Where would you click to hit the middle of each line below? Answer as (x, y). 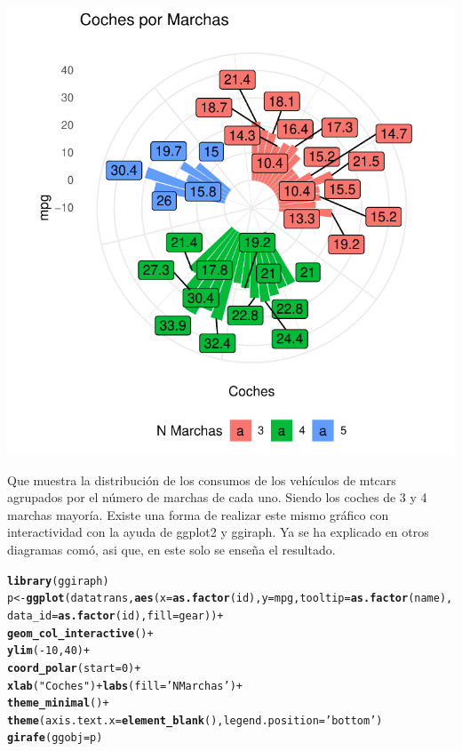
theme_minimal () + (58, 703)
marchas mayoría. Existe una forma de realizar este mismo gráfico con (198, 514)
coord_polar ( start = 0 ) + (74, 668)
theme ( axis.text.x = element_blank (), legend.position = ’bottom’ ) (195, 720)
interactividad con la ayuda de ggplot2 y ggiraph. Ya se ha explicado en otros (218, 532)
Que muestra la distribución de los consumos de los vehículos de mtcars (202, 479)
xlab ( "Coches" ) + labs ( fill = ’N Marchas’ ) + (125, 686)
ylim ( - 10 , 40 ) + (49, 651)
